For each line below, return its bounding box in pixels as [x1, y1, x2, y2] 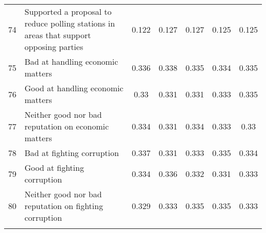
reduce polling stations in [25, 17, 115, 29]
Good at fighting [25, 162, 84, 173]
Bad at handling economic [25, 56, 118, 67]
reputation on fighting [25, 200, 103, 212]
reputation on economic [25, 120, 109, 132]
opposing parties [25, 41, 83, 53]
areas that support [25, 29, 91, 41]
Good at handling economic [25, 82, 124, 94]
